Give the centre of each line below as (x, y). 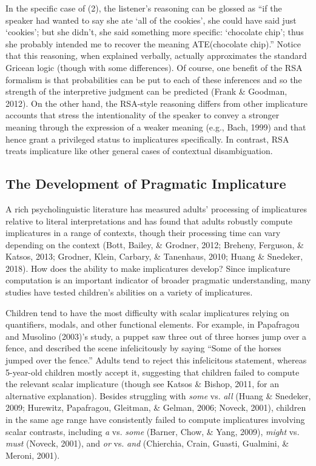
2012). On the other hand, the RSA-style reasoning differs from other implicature (157, 103)
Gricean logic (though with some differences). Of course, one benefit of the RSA (154, 67)
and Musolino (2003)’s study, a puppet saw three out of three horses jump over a (156, 336)
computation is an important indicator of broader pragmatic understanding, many (158, 280)
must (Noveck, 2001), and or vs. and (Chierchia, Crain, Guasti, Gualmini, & (147, 443)
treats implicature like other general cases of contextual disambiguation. (139, 151)
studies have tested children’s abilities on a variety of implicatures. (129, 292)
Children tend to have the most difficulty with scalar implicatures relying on (147, 312)
